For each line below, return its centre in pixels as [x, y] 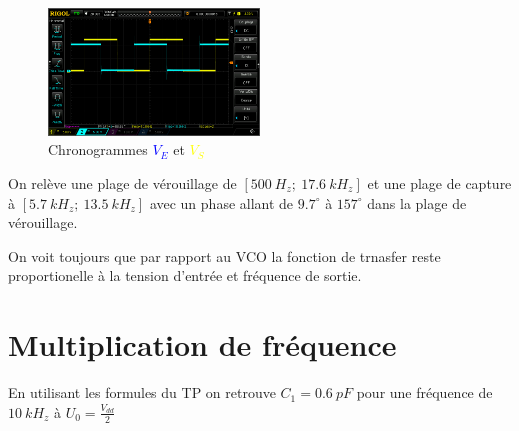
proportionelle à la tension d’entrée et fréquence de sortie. [185, 275]
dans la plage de [417, 202]
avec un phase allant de [221, 202]
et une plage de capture [439, 183]
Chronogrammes [98, 149]
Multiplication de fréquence [202, 344]
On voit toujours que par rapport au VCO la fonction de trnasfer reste [224, 255]
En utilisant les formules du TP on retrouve [142, 392]
